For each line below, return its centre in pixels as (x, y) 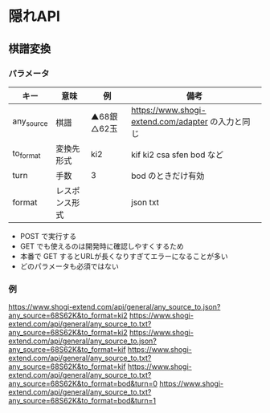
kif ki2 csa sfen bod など (178, 155)
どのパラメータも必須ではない (69, 266)
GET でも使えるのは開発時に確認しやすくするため (102, 246)
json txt (145, 202)
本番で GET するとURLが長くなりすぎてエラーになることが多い (124, 256)
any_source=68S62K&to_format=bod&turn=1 (82, 401)
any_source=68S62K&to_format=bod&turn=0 (83, 384)
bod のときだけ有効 (168, 176)
